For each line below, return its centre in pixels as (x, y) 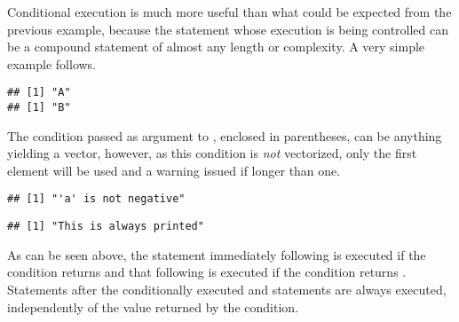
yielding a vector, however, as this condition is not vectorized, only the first (212, 153)
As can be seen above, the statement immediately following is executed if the (217, 254)
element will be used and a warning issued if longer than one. (174, 170)
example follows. (52, 63)
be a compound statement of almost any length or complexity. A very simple (216, 47)
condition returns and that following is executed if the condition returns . (207, 272)
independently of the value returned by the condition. (153, 306)
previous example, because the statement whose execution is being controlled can (228, 29)
